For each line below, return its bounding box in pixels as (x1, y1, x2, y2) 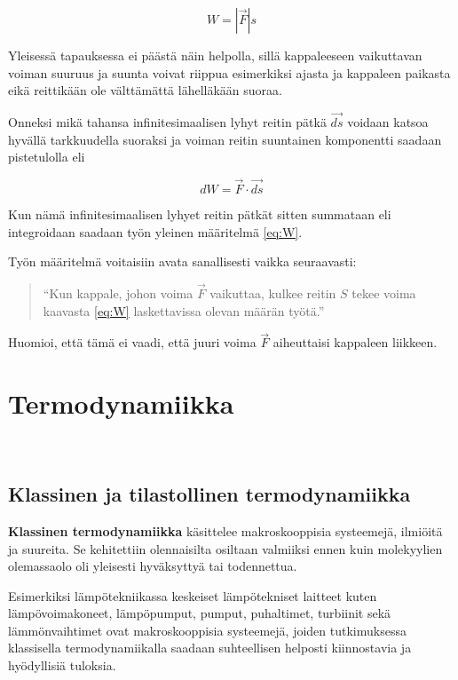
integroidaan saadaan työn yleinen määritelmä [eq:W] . (8, 222, 303, 241)
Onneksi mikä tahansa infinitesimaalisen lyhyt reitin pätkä (8, 113, 327, 130)
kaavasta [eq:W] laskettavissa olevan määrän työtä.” (43, 301, 325, 320)
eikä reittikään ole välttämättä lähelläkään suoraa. (8, 81, 282, 99)
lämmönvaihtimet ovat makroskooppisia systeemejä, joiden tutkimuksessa (8, 621, 407, 639)
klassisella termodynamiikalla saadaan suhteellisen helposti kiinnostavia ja (8, 638, 412, 657)
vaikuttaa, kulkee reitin (209, 284, 336, 302)
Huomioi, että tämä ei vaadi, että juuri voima (8, 333, 257, 352)
